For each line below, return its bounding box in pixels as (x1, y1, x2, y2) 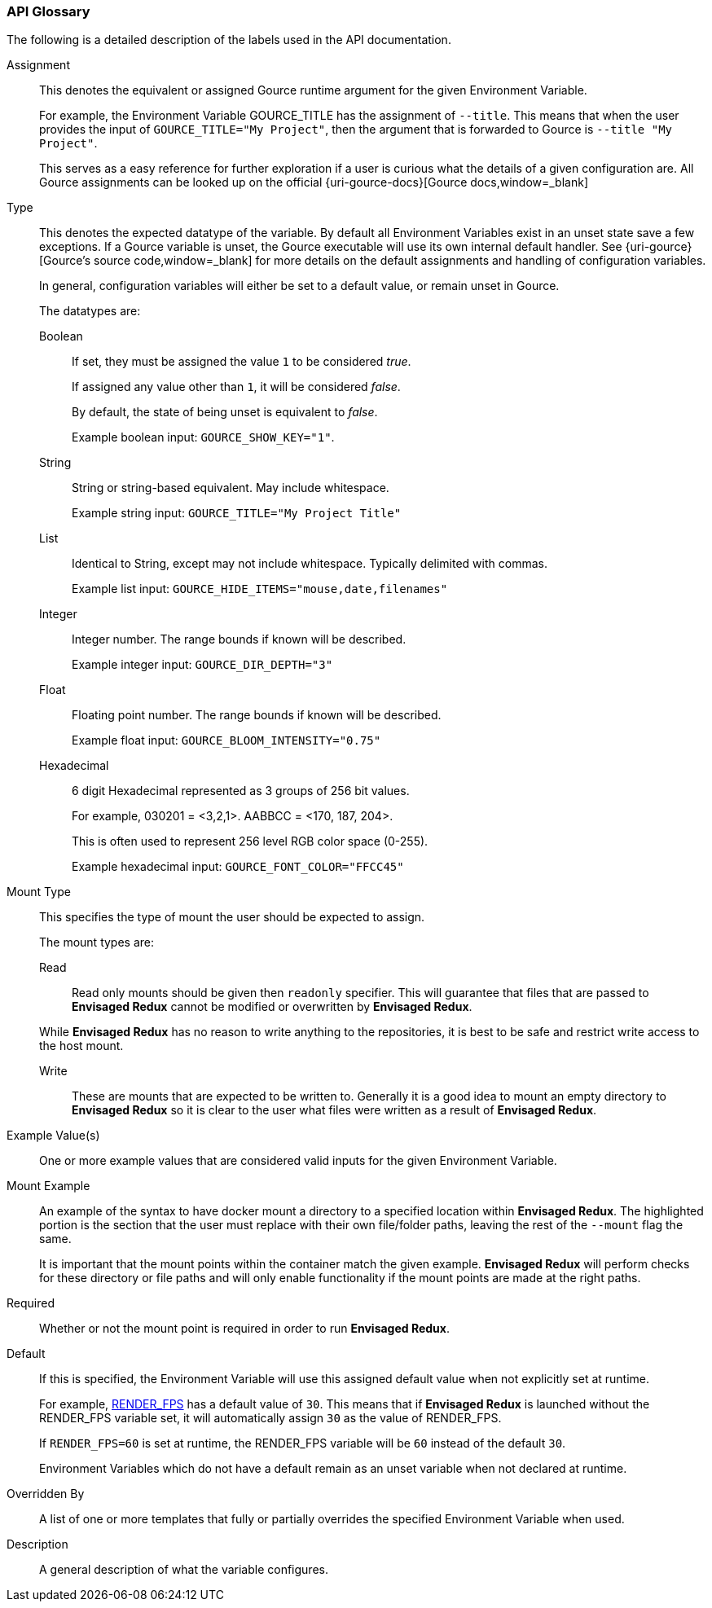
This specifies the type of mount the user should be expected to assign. (39, 910, 425, 925)
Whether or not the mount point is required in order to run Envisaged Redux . (39, 1321, 450, 1336)
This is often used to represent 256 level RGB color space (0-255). (72, 834, 429, 849)
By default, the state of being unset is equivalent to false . (72, 405, 378, 420)
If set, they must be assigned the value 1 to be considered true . (72, 354, 411, 369)
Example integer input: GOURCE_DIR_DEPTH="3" (72, 657, 333, 672)
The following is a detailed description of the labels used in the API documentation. (7, 33, 451, 47)
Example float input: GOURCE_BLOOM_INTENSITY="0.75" (72, 733, 381, 748)
